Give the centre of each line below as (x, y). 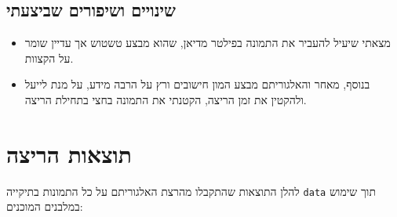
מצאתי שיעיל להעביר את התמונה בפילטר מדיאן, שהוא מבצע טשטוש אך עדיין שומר (208, 43)
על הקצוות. (49, 58)
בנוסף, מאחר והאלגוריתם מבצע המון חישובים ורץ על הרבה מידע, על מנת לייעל (197, 84)
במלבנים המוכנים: (45, 206)
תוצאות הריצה (69, 153)
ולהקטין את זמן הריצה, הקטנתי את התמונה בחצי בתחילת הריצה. (166, 99)
